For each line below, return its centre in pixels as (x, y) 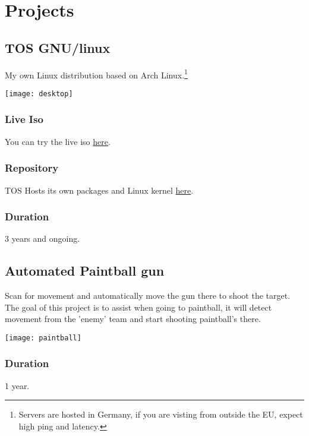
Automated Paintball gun (85, 271)
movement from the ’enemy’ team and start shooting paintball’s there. (133, 319)
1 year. (17, 385)
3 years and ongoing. (42, 238)
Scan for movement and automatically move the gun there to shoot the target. (148, 296)
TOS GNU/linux (58, 47)
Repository (32, 168)
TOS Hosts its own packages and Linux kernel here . (99, 190)
